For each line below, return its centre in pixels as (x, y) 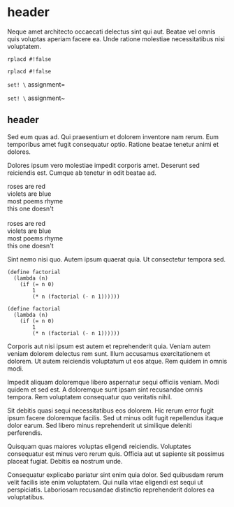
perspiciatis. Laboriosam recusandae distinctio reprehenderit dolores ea (111, 490)
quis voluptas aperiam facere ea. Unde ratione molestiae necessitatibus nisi (116, 38)
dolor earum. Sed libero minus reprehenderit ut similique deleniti (100, 425)
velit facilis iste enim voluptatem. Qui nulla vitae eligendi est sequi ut (105, 482)
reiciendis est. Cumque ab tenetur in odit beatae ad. (82, 173)
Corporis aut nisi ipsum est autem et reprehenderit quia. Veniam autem (109, 346)
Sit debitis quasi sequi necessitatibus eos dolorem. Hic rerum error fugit (111, 410)
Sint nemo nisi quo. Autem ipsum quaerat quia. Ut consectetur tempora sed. (116, 259)
